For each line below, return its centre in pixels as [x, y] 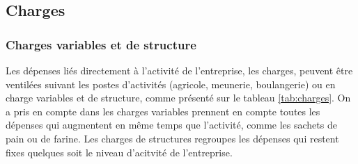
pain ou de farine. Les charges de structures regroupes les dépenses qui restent [172, 138]
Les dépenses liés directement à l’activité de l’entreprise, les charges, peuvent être [179, 70]
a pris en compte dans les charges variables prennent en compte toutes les [163, 111]
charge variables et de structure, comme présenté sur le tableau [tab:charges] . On [178, 98]
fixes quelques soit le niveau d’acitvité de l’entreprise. [119, 152]
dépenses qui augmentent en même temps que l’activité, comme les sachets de [171, 125]
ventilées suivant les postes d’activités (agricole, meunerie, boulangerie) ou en [171, 84]
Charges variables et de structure [101, 44]
